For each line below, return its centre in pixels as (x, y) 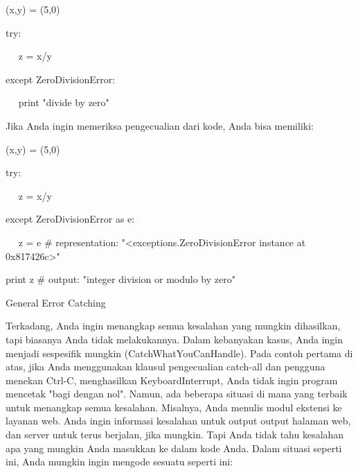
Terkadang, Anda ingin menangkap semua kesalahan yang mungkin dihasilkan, (173, 326)
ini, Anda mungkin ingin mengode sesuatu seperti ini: (119, 462)
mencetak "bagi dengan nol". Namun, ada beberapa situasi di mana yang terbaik (177, 394)
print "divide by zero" (64, 102)
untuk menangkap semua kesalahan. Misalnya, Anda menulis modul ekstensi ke (174, 407)
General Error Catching (56, 302)
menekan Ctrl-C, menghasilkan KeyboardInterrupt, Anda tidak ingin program (172, 380)
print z (20, 279)
